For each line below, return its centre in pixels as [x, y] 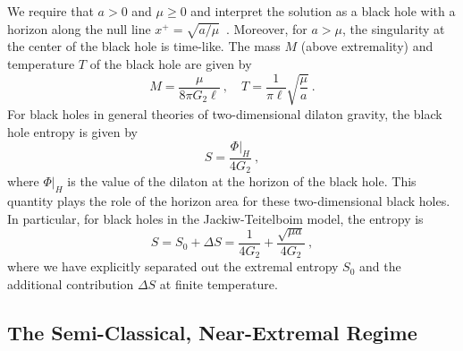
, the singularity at [393, 28]
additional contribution [71, 284]
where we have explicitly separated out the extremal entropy [173, 266]
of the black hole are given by [171, 63]
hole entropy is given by [72, 131]
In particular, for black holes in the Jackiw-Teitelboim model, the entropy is [215, 218]
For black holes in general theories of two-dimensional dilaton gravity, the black [225, 113]
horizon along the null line [79, 28]
